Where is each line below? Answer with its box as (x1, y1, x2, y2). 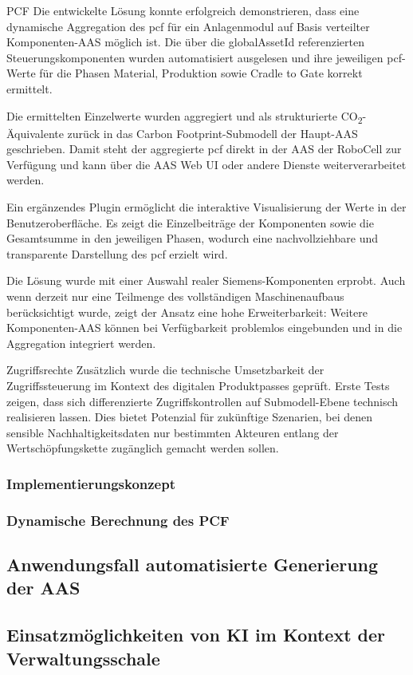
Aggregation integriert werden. (6, 334, 156, 351)
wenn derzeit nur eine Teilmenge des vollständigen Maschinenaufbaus (6, 288, 344, 305)
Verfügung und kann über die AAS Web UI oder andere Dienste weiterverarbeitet (6, 156, 407, 172)
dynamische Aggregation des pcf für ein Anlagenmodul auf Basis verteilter (6, 18, 370, 34)
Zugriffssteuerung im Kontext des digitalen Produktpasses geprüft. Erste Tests (6, 377, 390, 393)
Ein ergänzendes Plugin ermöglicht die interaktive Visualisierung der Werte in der (6, 199, 407, 215)
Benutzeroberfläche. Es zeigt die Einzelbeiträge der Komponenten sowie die (6, 214, 374, 231)
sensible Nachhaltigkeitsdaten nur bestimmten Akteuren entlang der (6, 424, 339, 440)
